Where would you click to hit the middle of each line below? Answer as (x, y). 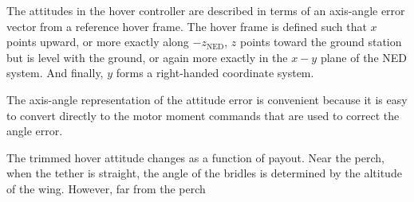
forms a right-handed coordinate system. (215, 73)
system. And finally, (55, 73)
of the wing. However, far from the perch (106, 188)
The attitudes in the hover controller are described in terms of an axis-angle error (206, 10)
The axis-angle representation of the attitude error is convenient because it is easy (207, 99)
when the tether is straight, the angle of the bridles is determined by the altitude (204, 173)
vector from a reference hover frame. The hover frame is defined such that (187, 26)
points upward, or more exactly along (98, 42)
